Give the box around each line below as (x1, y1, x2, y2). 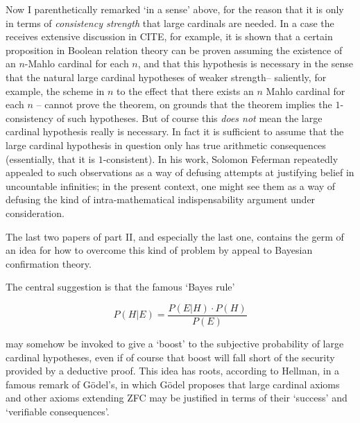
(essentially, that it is (6, 151, 95, 166)
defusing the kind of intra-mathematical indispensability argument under (6, 192, 316, 207)
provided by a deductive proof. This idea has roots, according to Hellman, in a (6, 363, 340, 378)
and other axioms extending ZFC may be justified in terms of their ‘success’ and (6, 390, 348, 405)
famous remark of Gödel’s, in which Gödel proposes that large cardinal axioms (6, 377, 340, 391)
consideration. (6, 205, 65, 220)
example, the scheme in (6, 83, 105, 98)
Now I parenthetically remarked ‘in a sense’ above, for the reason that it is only (6, 2, 344, 16)
